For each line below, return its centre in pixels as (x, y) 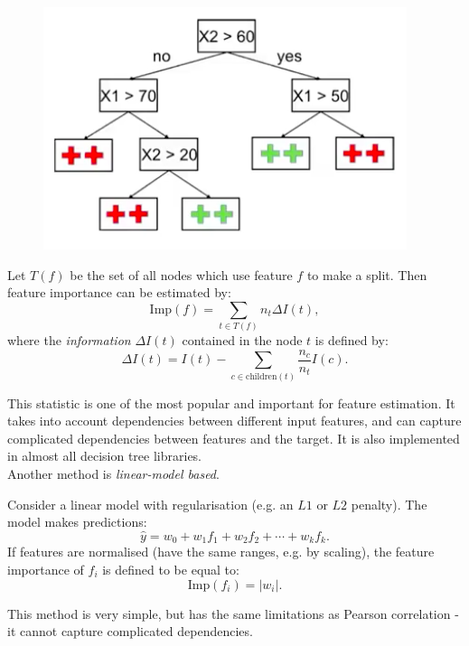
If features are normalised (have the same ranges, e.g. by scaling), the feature (221, 552)
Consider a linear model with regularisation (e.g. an (150, 504)
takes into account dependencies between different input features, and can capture (234, 421)
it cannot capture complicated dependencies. (130, 631)
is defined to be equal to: (171, 569)
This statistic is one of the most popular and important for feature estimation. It (231, 403)
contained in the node (242, 340)
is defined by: (352, 340)
